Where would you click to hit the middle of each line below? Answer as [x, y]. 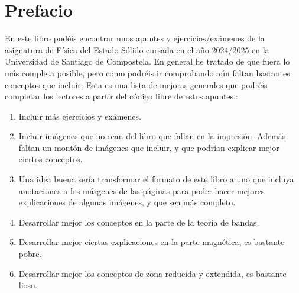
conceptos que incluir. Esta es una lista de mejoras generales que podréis [136, 84]
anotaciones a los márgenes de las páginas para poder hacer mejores [142, 190]
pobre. [30, 254]
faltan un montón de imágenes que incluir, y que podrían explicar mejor [149, 147]
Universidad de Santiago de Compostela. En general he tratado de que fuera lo [147, 61]
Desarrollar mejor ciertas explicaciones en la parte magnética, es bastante [152, 242]
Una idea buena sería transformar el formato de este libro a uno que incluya [156, 179]
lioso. [28, 285]
